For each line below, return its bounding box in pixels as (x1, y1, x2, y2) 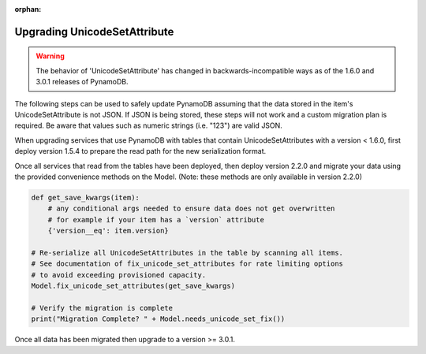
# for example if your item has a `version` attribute (47, 215, 264, 224)
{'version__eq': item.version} (47, 226, 169, 236)
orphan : (14, 5, 42, 13)
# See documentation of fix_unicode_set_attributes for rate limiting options (31, 259, 343, 268)
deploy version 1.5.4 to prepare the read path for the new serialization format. (14, 147, 267, 156)
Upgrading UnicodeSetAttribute (14, 24, 174, 39)
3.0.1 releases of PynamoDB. (35, 77, 129, 87)
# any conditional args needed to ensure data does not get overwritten (47, 204, 335, 213)
